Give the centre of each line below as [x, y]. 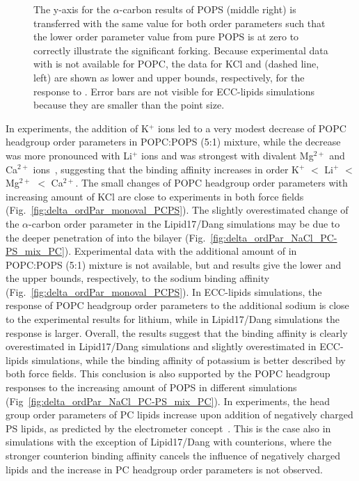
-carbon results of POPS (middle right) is [208, 9]
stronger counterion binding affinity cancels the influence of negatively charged [173, 455]
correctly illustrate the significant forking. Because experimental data [181, 50]
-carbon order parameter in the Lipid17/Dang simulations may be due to [184, 223]
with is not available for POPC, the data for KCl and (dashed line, [176, 64]
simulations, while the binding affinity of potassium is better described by [189, 360]
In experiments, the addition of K [77, 128]
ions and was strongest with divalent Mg [228, 155]
